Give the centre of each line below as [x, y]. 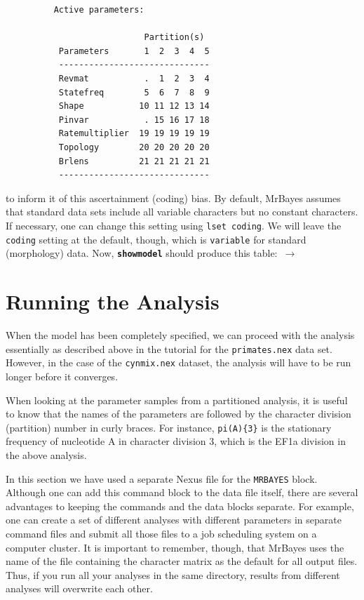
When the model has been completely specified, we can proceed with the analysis [180, 335]
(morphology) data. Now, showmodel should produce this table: [142, 253]
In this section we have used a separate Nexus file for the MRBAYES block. [162, 478]
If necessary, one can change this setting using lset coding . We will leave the [174, 225]
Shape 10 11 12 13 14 [134, 106]
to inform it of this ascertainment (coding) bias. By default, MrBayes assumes [173, 198]
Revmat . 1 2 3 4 [134, 78]
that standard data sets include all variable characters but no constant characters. [182, 212]
